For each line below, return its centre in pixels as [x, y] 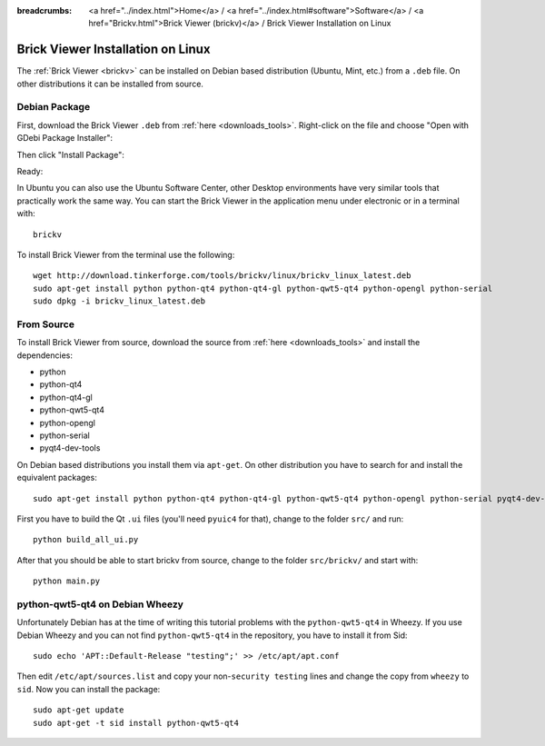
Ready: [30, 171]
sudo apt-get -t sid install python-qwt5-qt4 [136, 723]
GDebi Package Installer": [65, 138]
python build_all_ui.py [86, 540]
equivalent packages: [57, 478]
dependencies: [45, 355]
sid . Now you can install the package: [89, 689]
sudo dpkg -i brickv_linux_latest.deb [119, 301]
